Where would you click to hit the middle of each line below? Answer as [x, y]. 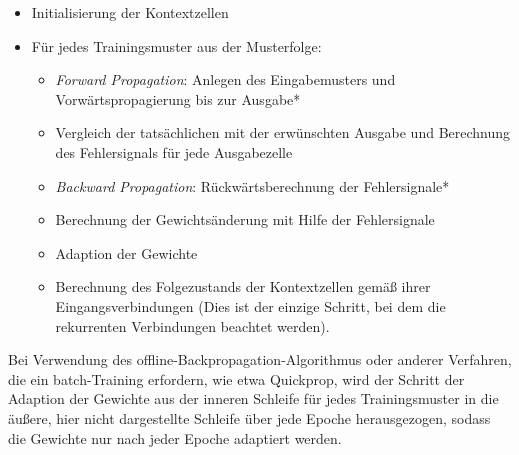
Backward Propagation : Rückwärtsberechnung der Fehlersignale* [252, 185]
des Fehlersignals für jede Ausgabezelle [174, 151]
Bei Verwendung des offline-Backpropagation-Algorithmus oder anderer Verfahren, [260, 359]
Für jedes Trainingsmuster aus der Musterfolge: [176, 45]
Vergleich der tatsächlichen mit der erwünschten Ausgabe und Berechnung [283, 132]
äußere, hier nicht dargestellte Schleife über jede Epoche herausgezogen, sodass [249, 417]
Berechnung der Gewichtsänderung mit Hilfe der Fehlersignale [245, 219]
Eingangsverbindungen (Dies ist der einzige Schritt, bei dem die [250, 305]
